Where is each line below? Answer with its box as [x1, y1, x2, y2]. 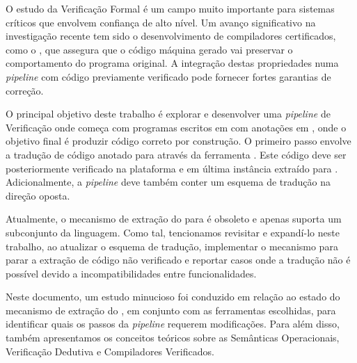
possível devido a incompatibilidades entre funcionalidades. [6, 266, 257, 280]
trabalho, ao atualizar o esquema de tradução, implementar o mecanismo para [6, 239, 338, 253]
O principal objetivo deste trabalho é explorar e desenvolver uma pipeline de [6, 106, 331, 121]
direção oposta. [6, 188, 70, 202]
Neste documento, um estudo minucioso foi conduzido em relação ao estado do [6, 289, 340, 304]
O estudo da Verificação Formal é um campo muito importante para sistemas [6, 1, 335, 15]
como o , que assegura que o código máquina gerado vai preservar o [6, 42, 293, 56]
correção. [6, 83, 44, 97]
